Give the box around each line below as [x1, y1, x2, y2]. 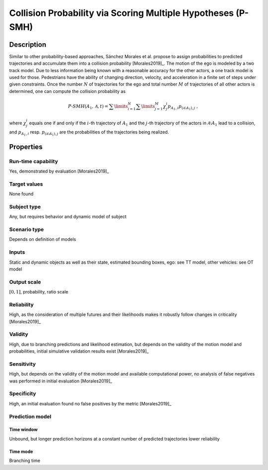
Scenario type [9, 226, 44, 233]
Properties [9, 142, 43, 151]
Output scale [9, 279, 41, 285]
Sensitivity [9, 361, 36, 368]
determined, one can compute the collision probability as [9, 88, 126, 94]
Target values [9, 181, 43, 188]
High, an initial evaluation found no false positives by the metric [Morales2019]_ [9, 400, 172, 406]
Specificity [9, 390, 37, 397]
